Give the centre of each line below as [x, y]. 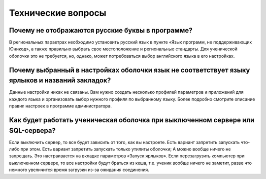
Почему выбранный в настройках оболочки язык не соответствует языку [130, 70]
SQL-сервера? [33, 130]
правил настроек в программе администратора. [60, 106]
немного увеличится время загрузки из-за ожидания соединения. [79, 170]
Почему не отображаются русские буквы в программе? [101, 30]
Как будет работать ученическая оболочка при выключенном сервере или [132, 120]
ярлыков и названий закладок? [60, 81]
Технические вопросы [58, 13]
